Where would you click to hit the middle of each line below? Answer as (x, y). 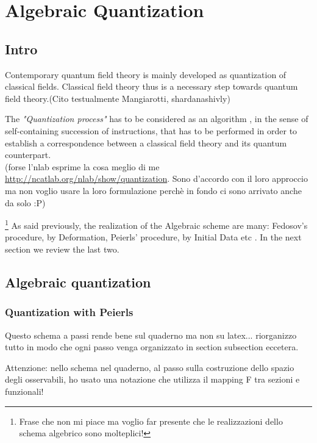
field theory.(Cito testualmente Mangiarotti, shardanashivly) (118, 98)
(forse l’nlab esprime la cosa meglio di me (82, 166)
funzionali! (24, 391)
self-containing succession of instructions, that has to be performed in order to (151, 130)
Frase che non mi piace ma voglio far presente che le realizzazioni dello (151, 421)
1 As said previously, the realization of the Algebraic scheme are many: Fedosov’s (156, 224)
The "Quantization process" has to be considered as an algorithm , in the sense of (157, 119)
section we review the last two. (62, 249)
